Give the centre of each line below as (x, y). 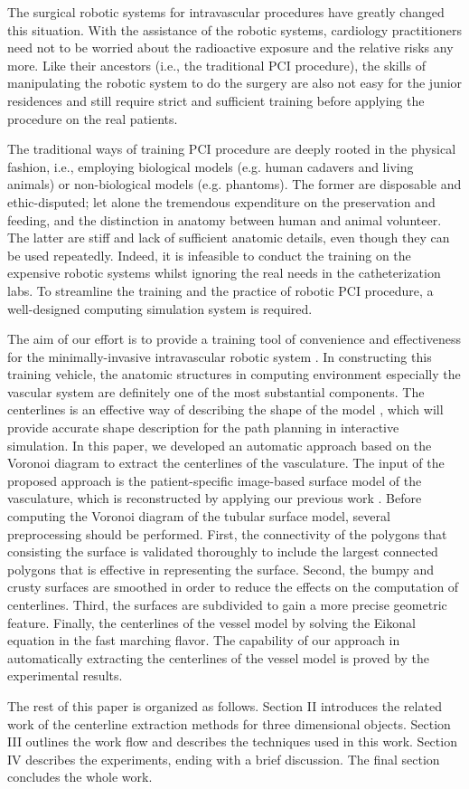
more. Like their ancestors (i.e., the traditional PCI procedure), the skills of (216, 65)
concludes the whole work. (80, 777)
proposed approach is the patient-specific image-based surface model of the (215, 480)
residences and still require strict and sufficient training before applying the (216, 100)
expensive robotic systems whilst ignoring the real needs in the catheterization (224, 273)
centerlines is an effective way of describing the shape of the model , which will (225, 409)
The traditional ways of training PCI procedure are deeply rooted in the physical (232, 149)
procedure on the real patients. (93, 118)
